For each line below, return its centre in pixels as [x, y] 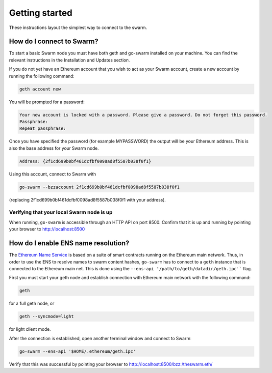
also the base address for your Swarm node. [54, 148]
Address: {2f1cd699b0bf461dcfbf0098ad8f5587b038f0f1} [85, 161]
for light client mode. [30, 329]
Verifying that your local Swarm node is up [61, 212]
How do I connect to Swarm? [54, 42]
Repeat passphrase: [43, 129]
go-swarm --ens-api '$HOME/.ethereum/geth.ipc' [77, 351]
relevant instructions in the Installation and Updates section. [69, 60]
